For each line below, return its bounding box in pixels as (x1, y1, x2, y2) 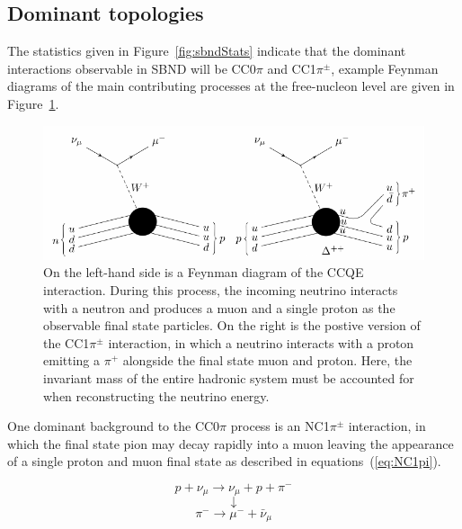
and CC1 (267, 58, 316, 77)
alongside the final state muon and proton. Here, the (122, 351, 413, 370)
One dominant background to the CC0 (7, 417, 220, 435)
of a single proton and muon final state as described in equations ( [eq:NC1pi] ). (7, 452, 441, 471)
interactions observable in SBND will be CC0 (7, 58, 256, 77)
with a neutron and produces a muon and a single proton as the (43, 298, 395, 317)
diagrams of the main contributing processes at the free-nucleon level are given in (7, 76, 455, 95)
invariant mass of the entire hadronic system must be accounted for (43, 369, 414, 388)
